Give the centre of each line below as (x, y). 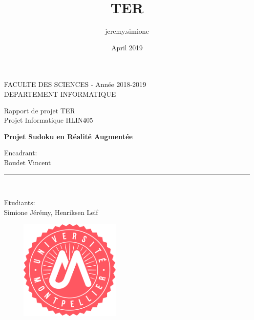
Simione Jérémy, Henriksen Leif (51, 212)
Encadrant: (21, 153)
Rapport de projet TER (40, 110)
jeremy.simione (127, 31)
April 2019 (127, 47)
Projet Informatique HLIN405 (49, 120)
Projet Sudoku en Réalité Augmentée (68, 136)
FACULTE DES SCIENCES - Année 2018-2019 (75, 84)
